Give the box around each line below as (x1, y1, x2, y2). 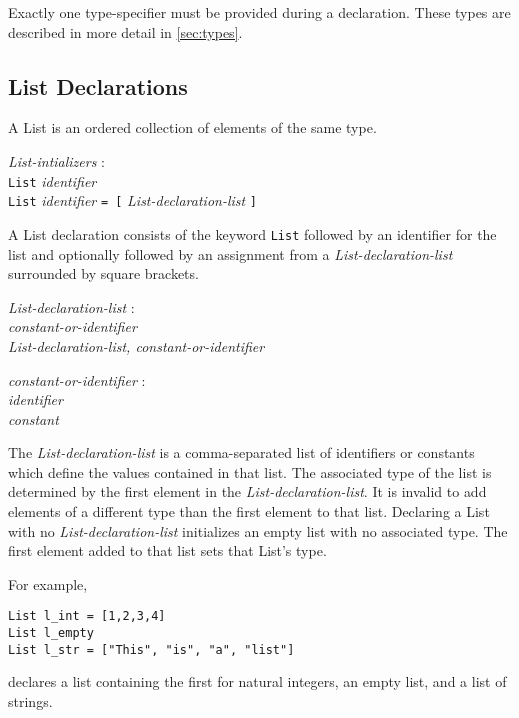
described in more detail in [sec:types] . (8, 21, 243, 42)
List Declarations (8, 70, 188, 101)
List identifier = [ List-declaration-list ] (8, 190, 258, 211)
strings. (8, 691, 53, 712)
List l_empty (8, 626, 94, 641)
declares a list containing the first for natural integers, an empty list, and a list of (8, 671, 507, 692)
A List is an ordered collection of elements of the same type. (8, 117, 377, 138)
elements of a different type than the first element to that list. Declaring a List (8, 501, 490, 522)
